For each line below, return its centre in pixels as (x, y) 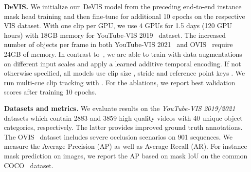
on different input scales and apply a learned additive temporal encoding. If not (123, 63)
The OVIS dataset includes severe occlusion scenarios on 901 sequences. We (118, 136)
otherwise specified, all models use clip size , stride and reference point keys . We (125, 73)
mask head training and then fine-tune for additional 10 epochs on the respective (125, 16)
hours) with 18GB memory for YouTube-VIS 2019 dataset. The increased (115, 35)
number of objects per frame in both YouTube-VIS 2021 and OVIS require (118, 44)
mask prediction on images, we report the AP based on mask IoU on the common (126, 155)
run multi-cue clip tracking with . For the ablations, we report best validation (120, 82)
